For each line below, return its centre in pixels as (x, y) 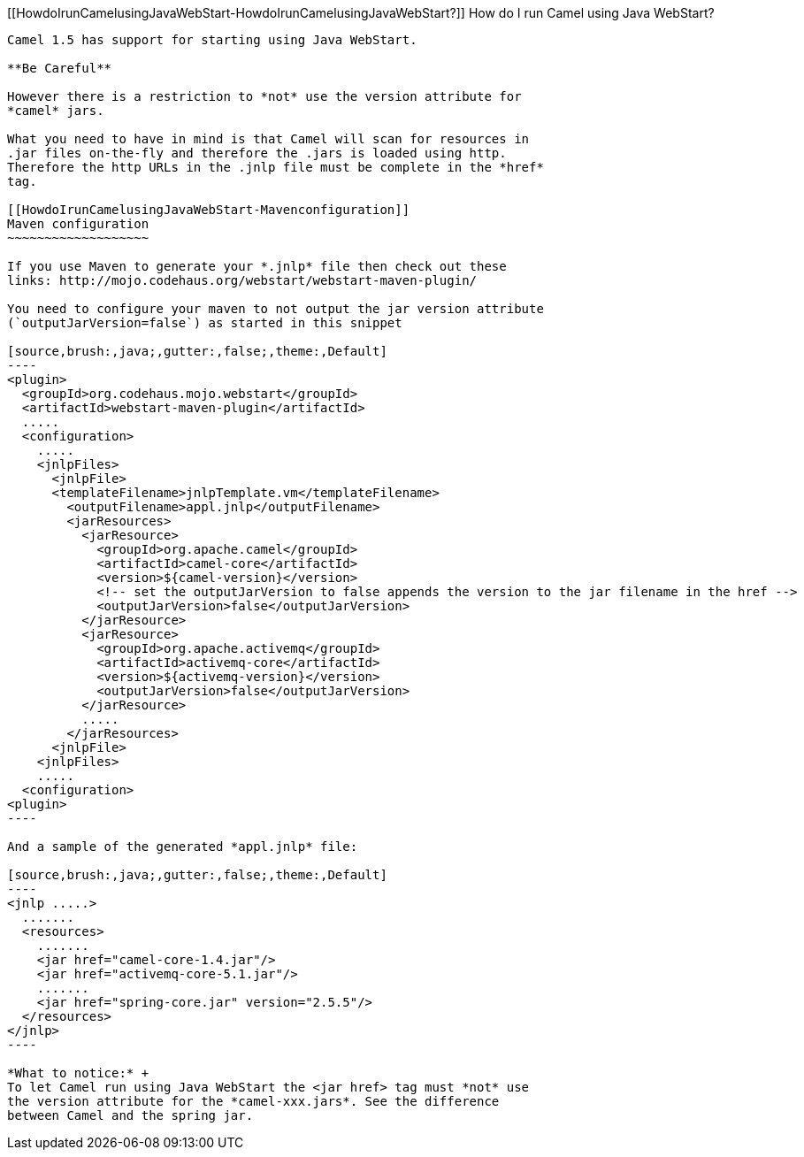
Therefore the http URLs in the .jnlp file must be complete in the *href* (276, 167)
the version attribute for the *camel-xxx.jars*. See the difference (253, 1101)
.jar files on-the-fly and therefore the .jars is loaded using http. (257, 153)
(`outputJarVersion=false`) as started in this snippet (205, 323)
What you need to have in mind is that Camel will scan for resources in (268, 139)
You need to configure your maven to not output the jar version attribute (276, 309)
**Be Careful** (60, 68)
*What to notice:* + (78, 1073)
